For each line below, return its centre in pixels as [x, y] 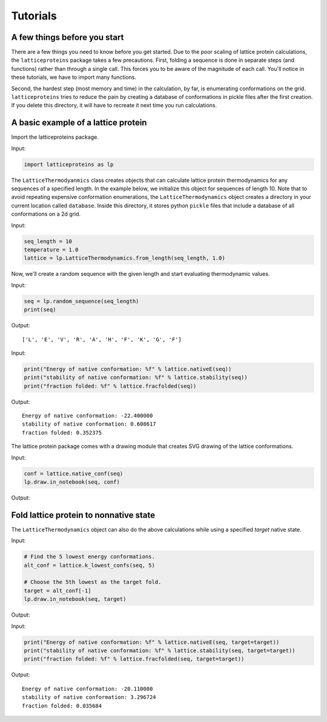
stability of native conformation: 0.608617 [89, 424]
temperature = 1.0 [51, 249]
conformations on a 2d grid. [46, 214]
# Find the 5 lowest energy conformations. [90, 557]
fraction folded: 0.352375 [62, 433]
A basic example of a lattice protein [79, 123]
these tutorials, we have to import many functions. [74, 77]
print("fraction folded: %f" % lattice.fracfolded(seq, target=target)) [134, 659]
